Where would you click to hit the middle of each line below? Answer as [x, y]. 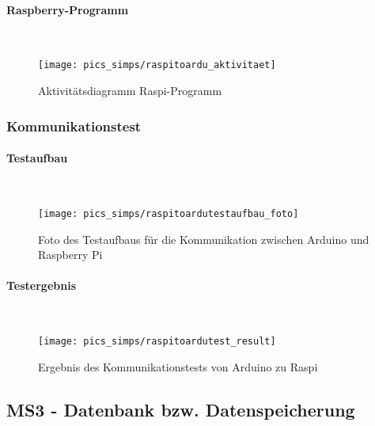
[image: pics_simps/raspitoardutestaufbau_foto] [169, 213]
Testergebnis [42, 285]
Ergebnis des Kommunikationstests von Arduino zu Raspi [178, 366]
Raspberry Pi [70, 255]
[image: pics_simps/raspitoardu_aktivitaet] [157, 65]
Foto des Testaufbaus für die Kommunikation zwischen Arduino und [204, 239]
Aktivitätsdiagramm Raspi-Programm [130, 91]
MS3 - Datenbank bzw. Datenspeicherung [181, 409]
